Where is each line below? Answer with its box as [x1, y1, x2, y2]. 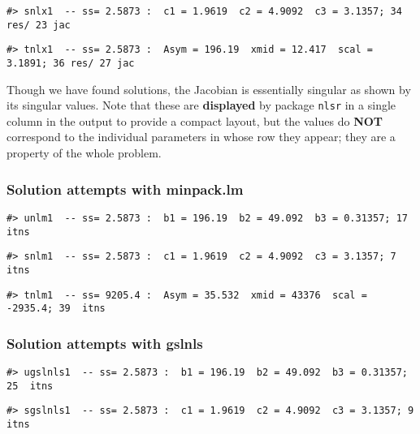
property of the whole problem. [6, 144, 162, 161]
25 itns [6, 380, 54, 392]
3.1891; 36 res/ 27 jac [6, 57, 135, 69]
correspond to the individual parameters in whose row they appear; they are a [6, 128, 396, 145]
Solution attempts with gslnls [6, 333, 203, 353]
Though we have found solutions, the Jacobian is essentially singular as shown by [6, 80, 411, 97]
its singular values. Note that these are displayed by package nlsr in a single [6, 97, 396, 114]
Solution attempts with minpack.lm [6, 178, 244, 199]
